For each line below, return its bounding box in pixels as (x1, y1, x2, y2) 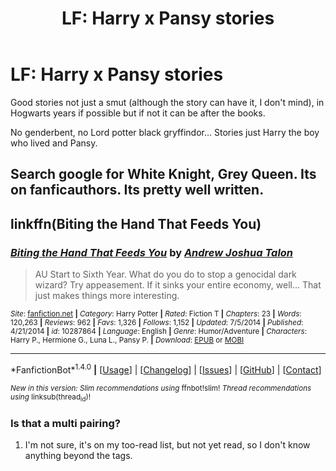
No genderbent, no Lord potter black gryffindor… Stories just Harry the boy (10, 126, 320, 138)
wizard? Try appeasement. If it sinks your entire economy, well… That (34, 279, 322, 291)
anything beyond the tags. (24, 450, 133, 462)
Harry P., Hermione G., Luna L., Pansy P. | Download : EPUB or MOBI (10, 335, 245, 346)
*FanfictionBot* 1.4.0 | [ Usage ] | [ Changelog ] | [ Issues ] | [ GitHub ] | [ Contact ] (10, 362, 322, 376)
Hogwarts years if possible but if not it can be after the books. (10, 107, 266, 119)
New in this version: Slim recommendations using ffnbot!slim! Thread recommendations (10, 383, 312, 393)
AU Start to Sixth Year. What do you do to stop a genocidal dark (34, 268, 297, 281)
